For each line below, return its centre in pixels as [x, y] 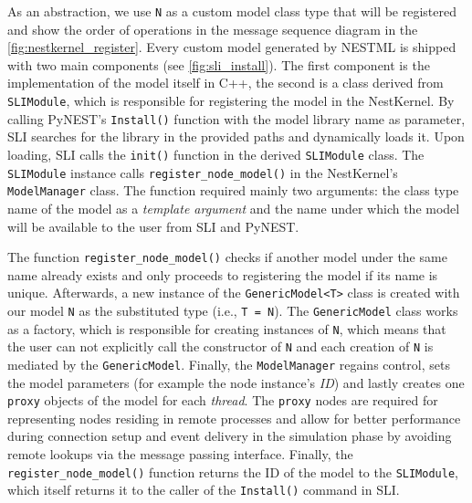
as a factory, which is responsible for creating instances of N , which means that [227, 328]
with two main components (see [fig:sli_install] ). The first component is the [219, 64]
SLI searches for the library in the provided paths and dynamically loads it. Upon [236, 136]
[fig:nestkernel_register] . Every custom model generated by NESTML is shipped [232, 47]
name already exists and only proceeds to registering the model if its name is [223, 274]
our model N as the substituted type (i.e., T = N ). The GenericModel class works [233, 310]
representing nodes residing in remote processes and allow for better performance [234, 418]
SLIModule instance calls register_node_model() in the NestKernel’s [203, 172]
